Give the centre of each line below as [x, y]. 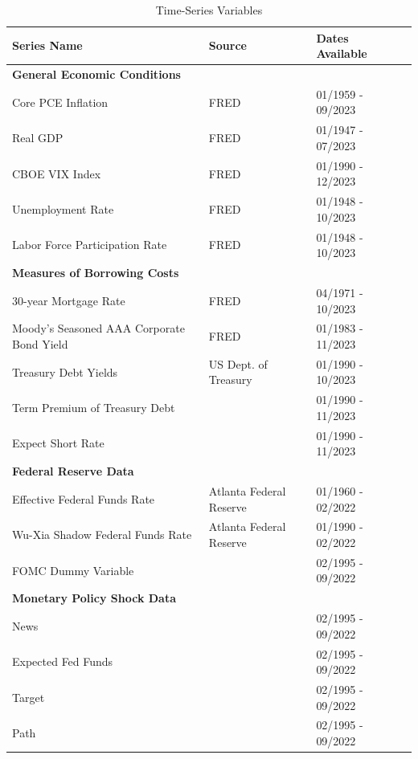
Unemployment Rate [63, 208]
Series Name [47, 45]
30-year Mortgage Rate [69, 300]
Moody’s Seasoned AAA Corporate [98, 328]
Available [342, 53]
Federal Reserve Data [73, 471]
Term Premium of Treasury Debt [94, 408]
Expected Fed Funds [63, 661]
